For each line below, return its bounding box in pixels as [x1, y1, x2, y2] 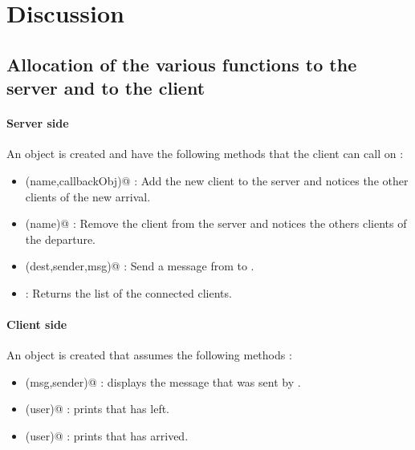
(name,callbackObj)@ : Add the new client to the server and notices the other [25, 172, 409, 189]
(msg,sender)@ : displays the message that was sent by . [25, 373, 301, 390]
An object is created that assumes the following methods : [6, 347, 292, 363]
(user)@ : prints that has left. [25, 400, 170, 417]
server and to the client [6, 75, 205, 100]
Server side [6, 115, 69, 132]
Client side [6, 316, 67, 333]
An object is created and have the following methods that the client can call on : [6, 145, 404, 162]
